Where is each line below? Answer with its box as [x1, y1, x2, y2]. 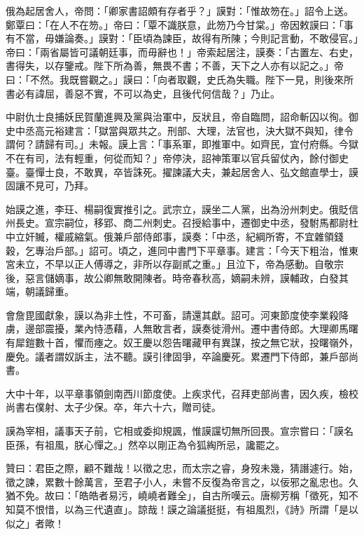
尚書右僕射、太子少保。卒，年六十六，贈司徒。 [6, 400, 221, 414]
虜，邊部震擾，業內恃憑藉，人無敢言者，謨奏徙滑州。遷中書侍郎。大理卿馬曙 [6, 321, 358, 336]
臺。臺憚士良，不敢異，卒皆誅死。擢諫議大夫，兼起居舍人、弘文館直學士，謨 [6, 164, 358, 179]
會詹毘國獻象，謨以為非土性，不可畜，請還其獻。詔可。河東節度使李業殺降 [6, 307, 349, 322]
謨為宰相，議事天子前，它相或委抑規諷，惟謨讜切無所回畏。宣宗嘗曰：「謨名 [6, 424, 353, 438]
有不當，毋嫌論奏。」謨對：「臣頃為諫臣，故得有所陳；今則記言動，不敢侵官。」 [6, 31, 358, 46]
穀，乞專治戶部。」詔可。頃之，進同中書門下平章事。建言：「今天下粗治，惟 [6, 243, 349, 257]
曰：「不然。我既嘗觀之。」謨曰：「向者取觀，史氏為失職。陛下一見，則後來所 [6, 72, 353, 86]
